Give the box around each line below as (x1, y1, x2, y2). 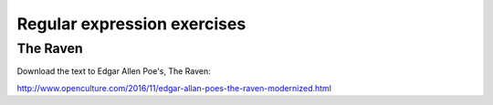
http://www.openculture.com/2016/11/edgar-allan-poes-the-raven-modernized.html (16, 82, 332, 93)
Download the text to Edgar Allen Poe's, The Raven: (16, 66, 212, 77)
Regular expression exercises (16, 14, 246, 34)
